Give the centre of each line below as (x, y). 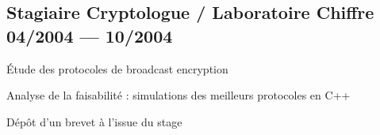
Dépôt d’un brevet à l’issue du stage (94, 121)
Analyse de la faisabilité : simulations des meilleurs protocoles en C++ (178, 95)
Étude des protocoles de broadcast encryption (117, 68)
